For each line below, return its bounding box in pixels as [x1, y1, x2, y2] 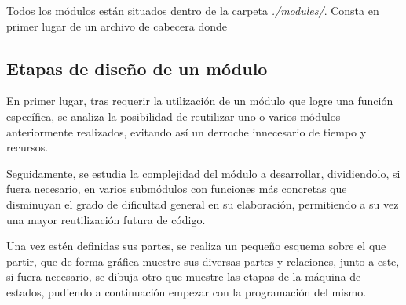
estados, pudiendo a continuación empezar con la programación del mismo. [6, 283, 367, 300]
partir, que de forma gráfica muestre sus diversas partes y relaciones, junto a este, [6, 252, 400, 269]
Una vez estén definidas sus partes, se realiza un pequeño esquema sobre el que [6, 238, 386, 254]
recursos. [6, 139, 49, 155]
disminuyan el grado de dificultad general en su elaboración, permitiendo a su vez [6, 195, 399, 212]
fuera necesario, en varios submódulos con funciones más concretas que [6, 180, 347, 197]
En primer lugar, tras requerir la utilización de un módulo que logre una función [6, 93, 393, 109]
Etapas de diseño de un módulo [6, 56, 268, 80]
